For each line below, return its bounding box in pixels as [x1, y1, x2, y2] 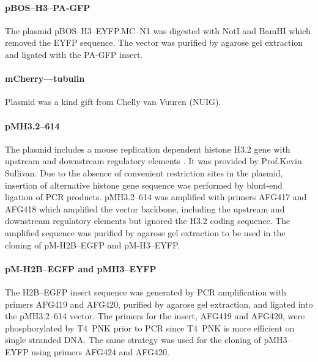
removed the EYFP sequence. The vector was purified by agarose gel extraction [5, 36, 303, 49]
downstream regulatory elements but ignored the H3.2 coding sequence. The [5, 214, 290, 227]
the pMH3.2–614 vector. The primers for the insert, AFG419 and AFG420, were [5, 310, 305, 322]
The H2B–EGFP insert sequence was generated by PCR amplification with [5, 285, 287, 298]
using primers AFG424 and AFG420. [31, 345, 169, 358]
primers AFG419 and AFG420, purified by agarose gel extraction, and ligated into [5, 297, 313, 310]
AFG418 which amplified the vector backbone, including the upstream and [5, 202, 285, 215]
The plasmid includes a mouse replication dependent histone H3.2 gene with [5, 142, 290, 155]
